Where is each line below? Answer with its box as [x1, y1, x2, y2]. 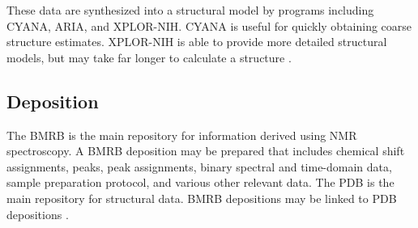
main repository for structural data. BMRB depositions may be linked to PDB [6, 189, 397, 206]
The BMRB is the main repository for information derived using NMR [6, 126, 357, 143]
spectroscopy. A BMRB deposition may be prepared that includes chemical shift [6, 142, 405, 159]
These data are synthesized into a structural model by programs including [6, 2, 374, 18]
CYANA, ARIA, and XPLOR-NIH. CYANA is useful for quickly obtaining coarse [6, 17, 412, 34]
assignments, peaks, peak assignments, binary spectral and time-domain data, [6, 158, 392, 175]
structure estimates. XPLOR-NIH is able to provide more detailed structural [6, 33, 387, 50]
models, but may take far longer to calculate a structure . [6, 49, 292, 65]
